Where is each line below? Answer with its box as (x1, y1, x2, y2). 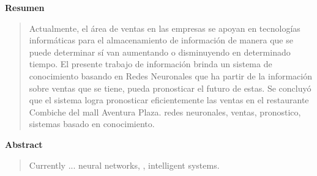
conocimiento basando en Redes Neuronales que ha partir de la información (29, 69, 312, 82)
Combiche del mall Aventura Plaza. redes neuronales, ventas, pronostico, (29, 105, 301, 118)
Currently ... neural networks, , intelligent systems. (29, 158, 220, 171)
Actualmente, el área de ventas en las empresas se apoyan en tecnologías (29, 21, 300, 34)
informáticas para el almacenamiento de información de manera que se (29, 34, 293, 46)
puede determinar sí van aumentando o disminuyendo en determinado (29, 45, 291, 58)
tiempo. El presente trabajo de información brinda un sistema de (29, 57, 272, 70)
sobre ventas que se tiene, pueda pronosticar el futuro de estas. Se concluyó (29, 81, 311, 94)
